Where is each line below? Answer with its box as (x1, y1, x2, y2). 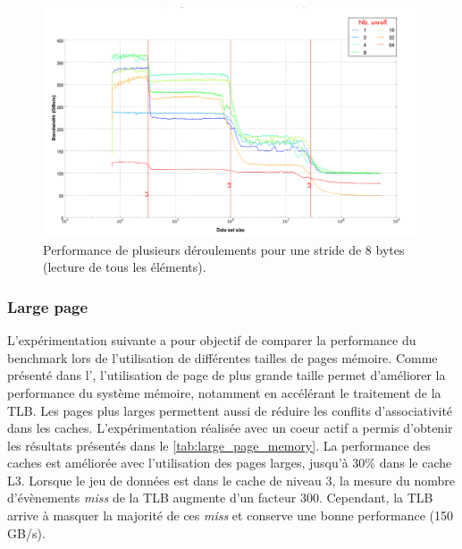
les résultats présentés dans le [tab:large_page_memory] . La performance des (7, 435, 431, 454)
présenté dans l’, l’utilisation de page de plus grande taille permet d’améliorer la (7, 366, 446, 384)
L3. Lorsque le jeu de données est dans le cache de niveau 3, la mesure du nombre (7, 470, 455, 489)
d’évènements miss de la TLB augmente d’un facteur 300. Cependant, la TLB (7, 488, 433, 507)
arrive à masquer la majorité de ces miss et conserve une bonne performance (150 (7, 506, 453, 525)
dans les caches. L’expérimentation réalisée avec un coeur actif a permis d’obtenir (7, 418, 453, 437)
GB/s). (7, 523, 46, 542)
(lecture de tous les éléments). (43, 258, 206, 276)
